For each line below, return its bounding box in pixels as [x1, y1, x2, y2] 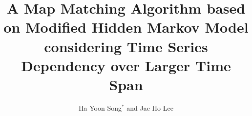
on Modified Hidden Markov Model [3, 17, 249, 37]
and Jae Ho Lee [126, 102, 173, 113]
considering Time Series [44, 36, 208, 56]
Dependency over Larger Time [21, 55, 231, 75]
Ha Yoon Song [79, 102, 122, 113]
